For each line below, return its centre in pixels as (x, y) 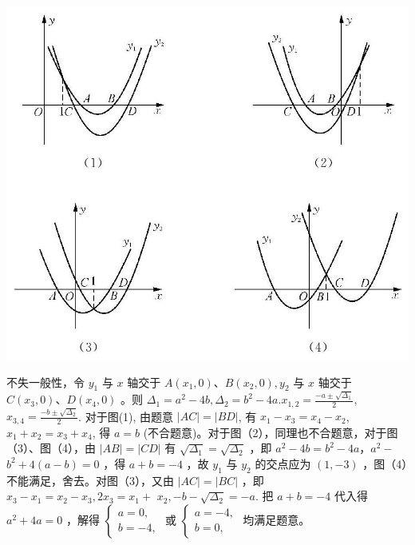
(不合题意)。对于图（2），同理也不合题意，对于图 (271, 432)
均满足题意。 (277, 519)
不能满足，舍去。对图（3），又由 (90, 480)
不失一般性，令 (45, 382)
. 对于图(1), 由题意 (126, 416)
